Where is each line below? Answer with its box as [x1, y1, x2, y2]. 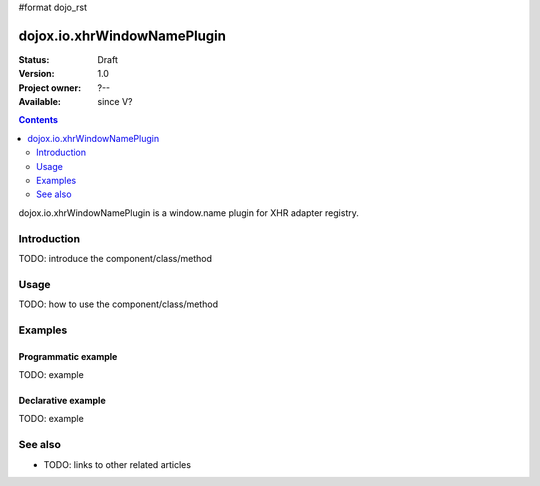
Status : [18, 53, 50, 65]
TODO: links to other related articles [43, 458, 192, 470]
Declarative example [18, 395, 106, 407]
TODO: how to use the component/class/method [18, 298, 219, 310]
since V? [97, 96, 133, 108]
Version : [18, 68, 55, 80]
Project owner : [18, 81, 82, 94]
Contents [18, 114, 59, 126]
